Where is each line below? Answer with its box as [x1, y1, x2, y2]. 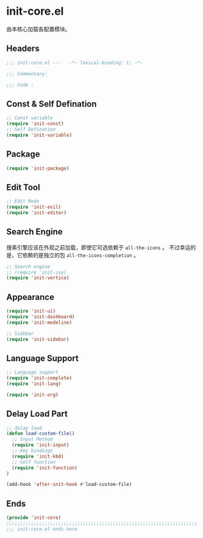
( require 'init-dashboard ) [6, 313, 75, 319]
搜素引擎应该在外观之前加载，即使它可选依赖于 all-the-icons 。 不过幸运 [6, 244, 191, 251]
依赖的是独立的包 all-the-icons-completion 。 [22, 251, 139, 258]
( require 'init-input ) [12, 442, 69, 448]
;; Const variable [6, 115, 53, 121]
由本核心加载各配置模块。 [6, 25, 71, 32]
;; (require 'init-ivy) [6, 269, 67, 275]
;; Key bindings [12, 448, 53, 454]
